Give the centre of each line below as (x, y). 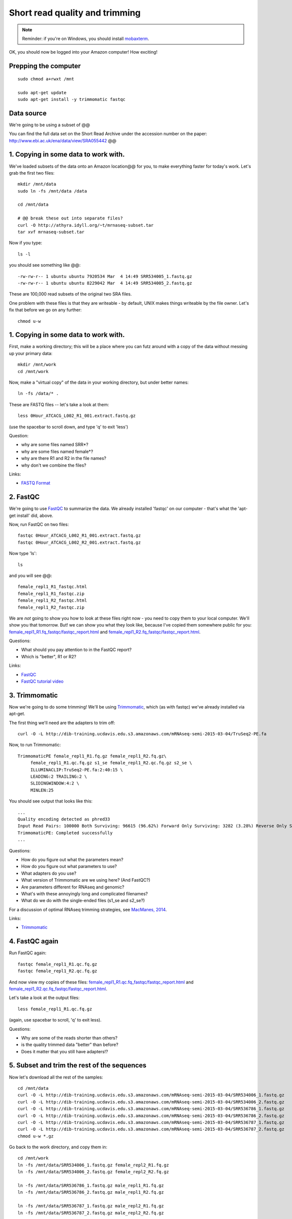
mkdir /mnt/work (37, 365)
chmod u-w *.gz (36, 1136)
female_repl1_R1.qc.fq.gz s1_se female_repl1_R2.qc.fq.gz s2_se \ (111, 763)
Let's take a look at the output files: (44, 998)
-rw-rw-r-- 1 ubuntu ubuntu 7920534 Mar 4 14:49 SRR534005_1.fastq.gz (105, 276)
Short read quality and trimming (75, 13)
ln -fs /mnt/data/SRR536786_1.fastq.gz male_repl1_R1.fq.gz (91, 1186)
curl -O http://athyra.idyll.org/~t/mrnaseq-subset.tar (86, 225)
